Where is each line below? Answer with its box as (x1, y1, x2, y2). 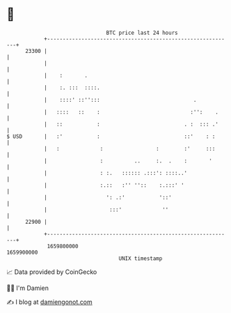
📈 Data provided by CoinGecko (6, 268, 97, 276)
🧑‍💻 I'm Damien (6, 284, 49, 292)
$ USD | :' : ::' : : (6, 132, 216, 140)
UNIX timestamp (118, 254, 163, 262)
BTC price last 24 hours (106, 29, 178, 36)
